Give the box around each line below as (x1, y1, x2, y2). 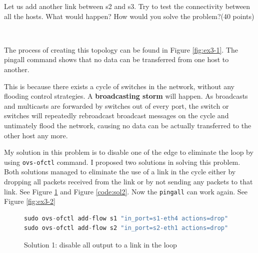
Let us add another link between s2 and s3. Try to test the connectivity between (4, 1, 250, 11)
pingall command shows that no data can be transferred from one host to (4, 54, 229, 65)
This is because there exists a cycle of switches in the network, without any (4, 81, 234, 91)
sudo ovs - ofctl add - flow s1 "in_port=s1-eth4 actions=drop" (24, 214, 228, 222)
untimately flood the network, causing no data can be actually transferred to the (4, 120, 251, 130)
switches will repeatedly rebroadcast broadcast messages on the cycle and (4, 110, 229, 121)
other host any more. (4, 130, 68, 140)
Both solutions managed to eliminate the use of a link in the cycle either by (4, 166, 236, 177)
